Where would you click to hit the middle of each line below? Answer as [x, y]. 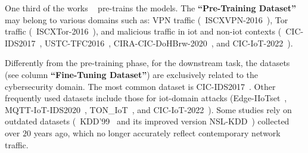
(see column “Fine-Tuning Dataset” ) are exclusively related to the [131, 74]
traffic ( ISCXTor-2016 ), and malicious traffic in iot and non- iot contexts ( [143, 31]
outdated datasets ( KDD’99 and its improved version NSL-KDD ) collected [147, 121]
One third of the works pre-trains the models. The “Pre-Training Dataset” [151, 8]
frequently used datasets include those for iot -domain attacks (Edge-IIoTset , [146, 98]
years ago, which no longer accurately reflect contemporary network [157, 132]
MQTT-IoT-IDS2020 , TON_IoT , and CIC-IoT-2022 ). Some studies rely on [148, 109]
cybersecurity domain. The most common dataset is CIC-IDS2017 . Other [140, 86]
